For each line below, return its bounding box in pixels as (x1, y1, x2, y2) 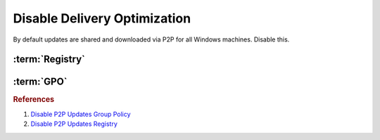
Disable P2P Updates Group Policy (30, 110, 131, 118)
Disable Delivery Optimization (13, 11, 191, 26)
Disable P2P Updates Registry (30, 120, 118, 128)
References (13, 95, 55, 105)
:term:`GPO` (13, 76, 68, 88)
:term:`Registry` (13, 53, 86, 65)
